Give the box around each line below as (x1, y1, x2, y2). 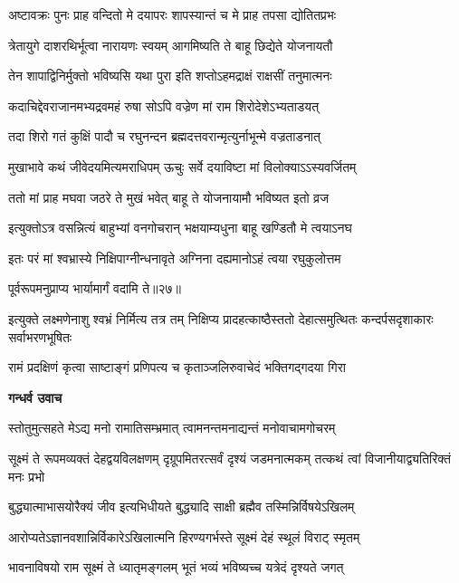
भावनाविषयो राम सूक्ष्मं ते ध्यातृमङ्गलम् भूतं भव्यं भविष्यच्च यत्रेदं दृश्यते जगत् (8, 558, 344, 577)
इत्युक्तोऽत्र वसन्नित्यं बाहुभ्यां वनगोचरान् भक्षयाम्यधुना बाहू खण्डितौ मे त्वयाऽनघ (8, 218, 352, 237)
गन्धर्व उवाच (8, 387, 62, 406)
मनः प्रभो (8, 466, 45, 485)
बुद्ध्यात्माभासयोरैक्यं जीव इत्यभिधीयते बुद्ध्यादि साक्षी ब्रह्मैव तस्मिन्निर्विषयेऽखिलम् (8, 497, 355, 516)
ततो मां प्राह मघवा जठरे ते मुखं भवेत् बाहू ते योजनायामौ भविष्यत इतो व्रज (8, 187, 329, 206)
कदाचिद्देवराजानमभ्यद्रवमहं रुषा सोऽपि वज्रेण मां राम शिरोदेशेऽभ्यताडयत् (8, 96, 320, 115)
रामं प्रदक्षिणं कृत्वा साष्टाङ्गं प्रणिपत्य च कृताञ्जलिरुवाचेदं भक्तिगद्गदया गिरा (8, 358, 346, 377)
